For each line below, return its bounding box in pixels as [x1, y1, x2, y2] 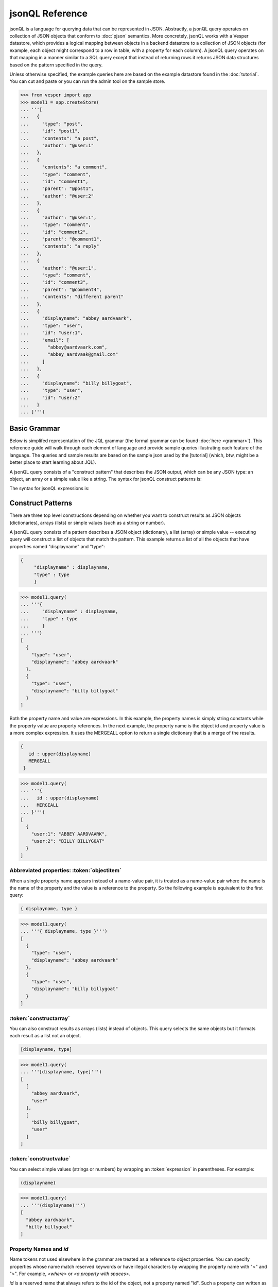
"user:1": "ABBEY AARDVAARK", [31, 831, 108, 837]
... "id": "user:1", [20, 330, 83, 336]
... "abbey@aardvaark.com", [20, 344, 108, 350]
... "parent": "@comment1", [20, 236, 102, 242]
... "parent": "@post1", [20, 186, 94, 192]
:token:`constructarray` [9, 1015, 71, 1022]
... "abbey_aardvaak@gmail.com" [20, 352, 118, 357]
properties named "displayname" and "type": [9, 543, 105, 549]
